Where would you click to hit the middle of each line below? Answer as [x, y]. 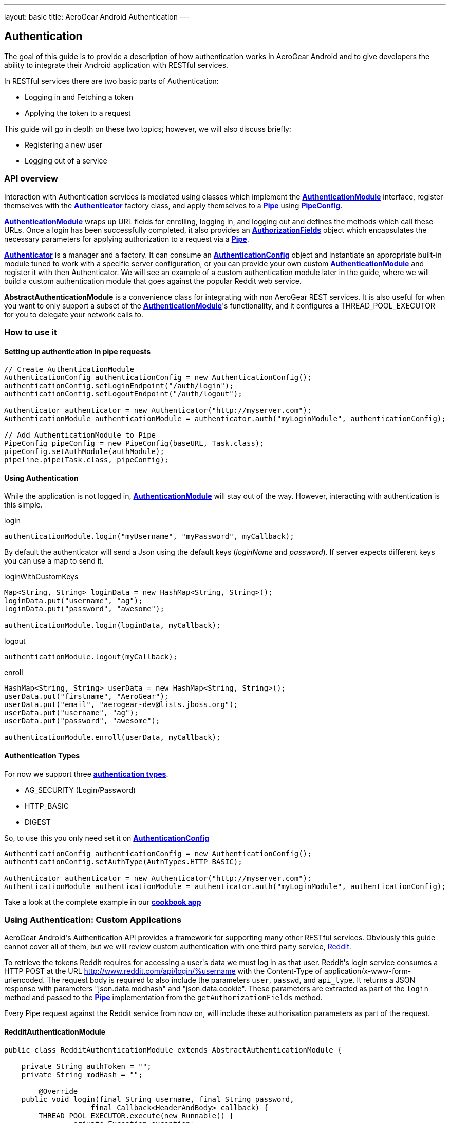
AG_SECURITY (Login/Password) [80, 790]
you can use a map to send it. [54, 561]
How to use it [31, 332]
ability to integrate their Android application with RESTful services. [116, 65]
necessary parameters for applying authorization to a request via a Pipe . [127, 239]
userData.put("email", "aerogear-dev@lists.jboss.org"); [121, 705]
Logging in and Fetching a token [79, 97]
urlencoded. [25, 980]
